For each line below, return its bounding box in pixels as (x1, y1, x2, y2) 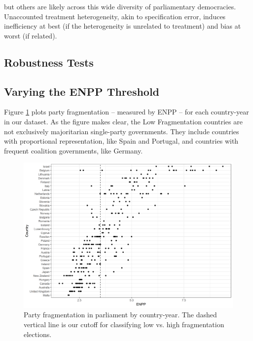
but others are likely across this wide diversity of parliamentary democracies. (4, 1, 236, 11)
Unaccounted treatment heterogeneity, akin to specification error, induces (4, 11, 226, 21)
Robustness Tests (4, 54, 94, 70)
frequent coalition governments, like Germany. (4, 145, 143, 155)
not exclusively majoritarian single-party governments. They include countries (4, 126, 239, 136)
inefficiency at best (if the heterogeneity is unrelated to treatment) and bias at (4, 21, 241, 31)
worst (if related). (4, 30, 57, 40)
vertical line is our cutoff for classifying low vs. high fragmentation (24, 319, 224, 329)
